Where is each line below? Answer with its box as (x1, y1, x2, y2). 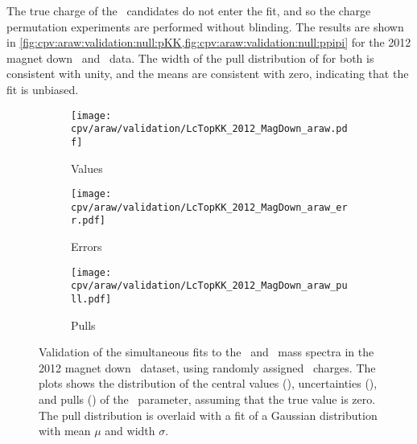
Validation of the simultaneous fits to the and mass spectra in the (39, 343, 374, 360)
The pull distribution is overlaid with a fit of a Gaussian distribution (39, 406, 378, 423)
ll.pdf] (71, 294, 112, 305)
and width (105, 422, 155, 439)
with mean (39, 422, 91, 439)
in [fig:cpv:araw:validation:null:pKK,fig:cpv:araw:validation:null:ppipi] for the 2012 (6, 34, 411, 51)
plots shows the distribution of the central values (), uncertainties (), (39, 375, 378, 392)
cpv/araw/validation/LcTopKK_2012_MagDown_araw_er (71, 201, 348, 213)
